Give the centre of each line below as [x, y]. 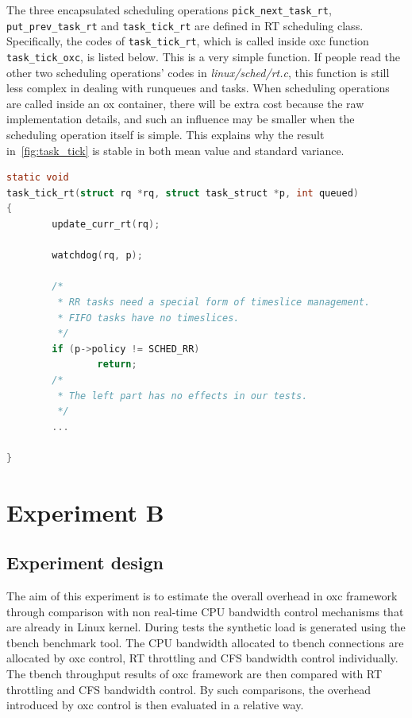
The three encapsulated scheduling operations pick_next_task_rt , [169, 10]
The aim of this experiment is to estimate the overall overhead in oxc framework [202, 596]
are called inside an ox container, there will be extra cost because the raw [185, 103]
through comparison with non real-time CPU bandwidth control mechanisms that [205, 611]
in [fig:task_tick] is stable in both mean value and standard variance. [175, 150]
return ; [117, 365]
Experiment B [85, 512]
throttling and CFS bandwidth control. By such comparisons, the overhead [189, 689]
